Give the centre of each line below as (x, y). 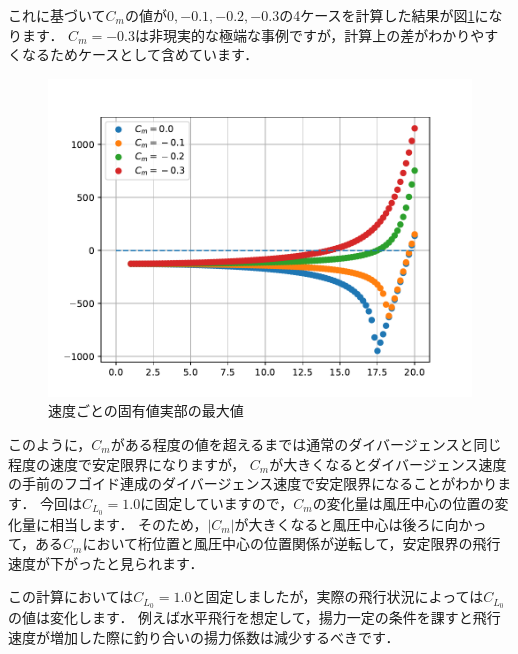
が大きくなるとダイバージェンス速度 (388, 463)
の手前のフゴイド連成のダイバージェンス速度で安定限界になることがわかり (253, 483)
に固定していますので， (217, 502)
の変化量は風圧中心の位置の (403, 502)
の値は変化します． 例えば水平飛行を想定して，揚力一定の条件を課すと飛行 (254, 617)
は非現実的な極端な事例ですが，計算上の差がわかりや (309, 34)
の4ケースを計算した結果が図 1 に (384, 15)
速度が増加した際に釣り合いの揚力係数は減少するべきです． (204, 636)
